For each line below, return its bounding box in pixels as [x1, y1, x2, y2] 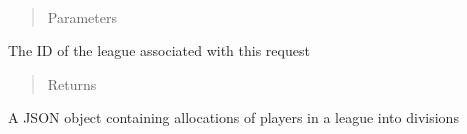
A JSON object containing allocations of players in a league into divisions [8, 107, 459, 128]
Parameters [47, 6, 117, 27]
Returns [47, 73, 97, 94]
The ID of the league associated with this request [8, 40, 310, 61]
